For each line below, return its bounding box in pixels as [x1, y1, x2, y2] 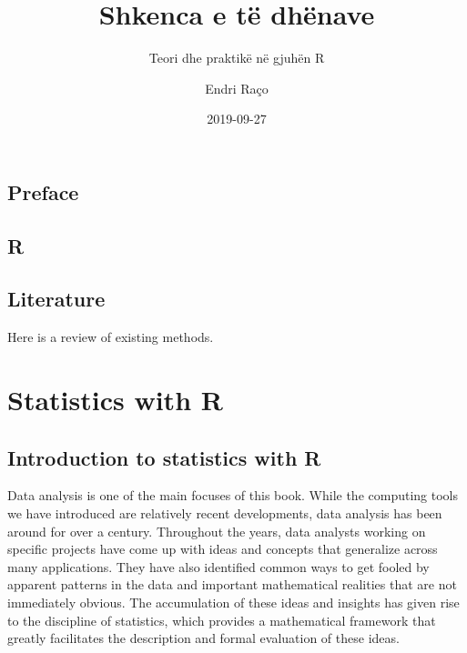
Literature [7, 285, 106, 313]
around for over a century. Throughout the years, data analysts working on [7, 521, 426, 540]
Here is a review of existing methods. [7, 327, 214, 347]
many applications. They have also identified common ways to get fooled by [7, 557, 430, 576]
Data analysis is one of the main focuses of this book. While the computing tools [7, 486, 459, 505]
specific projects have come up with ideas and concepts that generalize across [7, 539, 438, 558]
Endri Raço [205, 78, 269, 97]
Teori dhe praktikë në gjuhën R [148, 48, 325, 67]
